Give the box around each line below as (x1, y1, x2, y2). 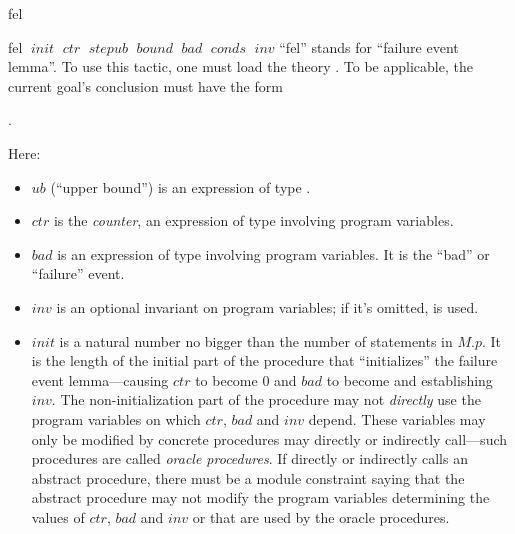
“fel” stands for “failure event (279, 36, 459, 57)
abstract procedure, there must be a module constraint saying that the (31, 467, 465, 488)
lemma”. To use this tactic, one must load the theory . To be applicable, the (8, 56, 473, 77)
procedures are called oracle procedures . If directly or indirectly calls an (31, 448, 468, 469)
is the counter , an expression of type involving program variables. (53, 210, 454, 231)
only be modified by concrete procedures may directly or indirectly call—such (31, 428, 508, 449)
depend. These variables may (308, 408, 486, 429)
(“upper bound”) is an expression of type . (50, 176, 311, 197)
